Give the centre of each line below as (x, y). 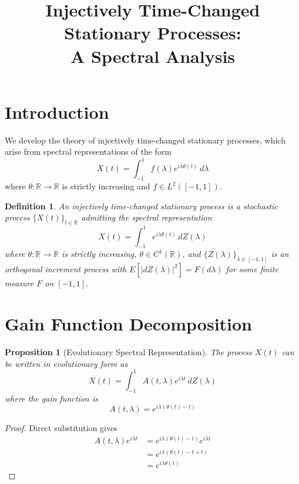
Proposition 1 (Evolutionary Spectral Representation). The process (128, 352)
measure (19, 283)
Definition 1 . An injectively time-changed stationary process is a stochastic (141, 206)
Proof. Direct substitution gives (61, 428)
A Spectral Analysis (153, 56)
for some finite (252, 269)
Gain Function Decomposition (129, 324)
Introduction (57, 111)
